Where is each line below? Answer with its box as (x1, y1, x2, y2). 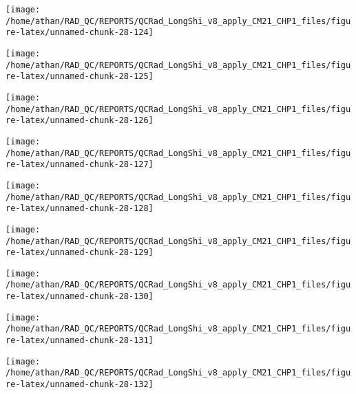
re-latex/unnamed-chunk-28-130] (6, 292, 154, 302)
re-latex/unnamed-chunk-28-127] (6, 160, 154, 170)
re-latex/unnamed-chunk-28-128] (6, 204, 154, 214)
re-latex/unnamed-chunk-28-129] (6, 248, 154, 258)
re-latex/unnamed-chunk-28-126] (6, 116, 154, 126)
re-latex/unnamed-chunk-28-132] (6, 380, 154, 390)
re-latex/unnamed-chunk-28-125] (6, 72, 154, 82)
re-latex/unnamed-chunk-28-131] (6, 336, 154, 346)
